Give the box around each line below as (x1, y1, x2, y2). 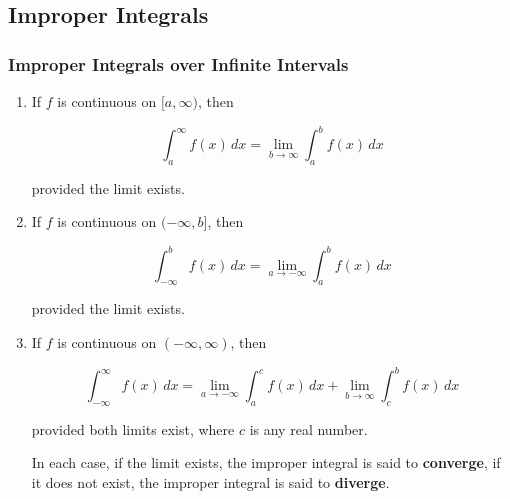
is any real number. (249, 418, 368, 439)
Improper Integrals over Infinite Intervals (8, 51, 349, 76)
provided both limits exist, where (31, 418, 235, 439)
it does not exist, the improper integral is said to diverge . (31, 472, 390, 493)
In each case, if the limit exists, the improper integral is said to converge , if (31, 452, 501, 473)
